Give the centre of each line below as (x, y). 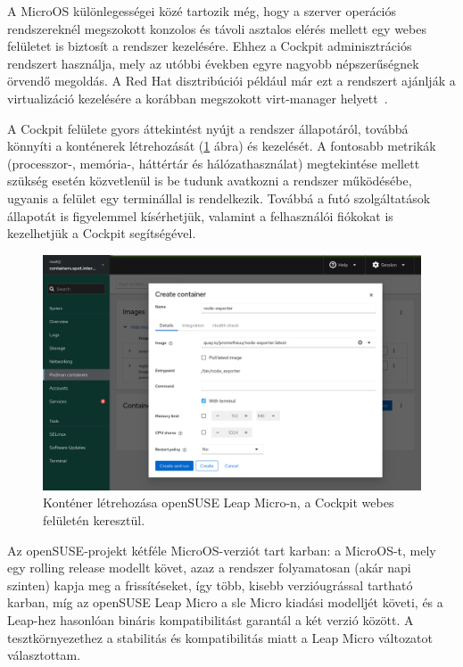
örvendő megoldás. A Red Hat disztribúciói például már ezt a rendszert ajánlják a (231, 81)
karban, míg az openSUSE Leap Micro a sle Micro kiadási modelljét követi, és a (225, 602)
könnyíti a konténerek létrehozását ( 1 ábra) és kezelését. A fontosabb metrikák (222, 146)
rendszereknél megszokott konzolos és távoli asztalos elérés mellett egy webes (217, 28)
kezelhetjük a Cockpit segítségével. (102, 233)
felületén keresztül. (94, 520)
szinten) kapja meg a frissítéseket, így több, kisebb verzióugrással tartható (210, 585)
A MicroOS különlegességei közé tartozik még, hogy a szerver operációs (202, 11)
